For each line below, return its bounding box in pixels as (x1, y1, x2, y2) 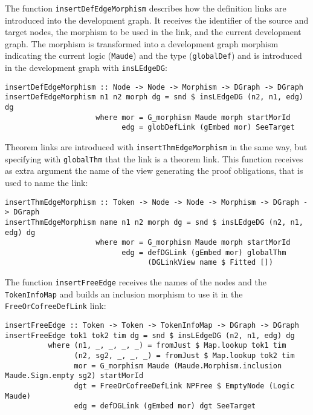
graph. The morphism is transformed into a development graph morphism (5, 37, 279, 50)
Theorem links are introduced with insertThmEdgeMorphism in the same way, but (5, 141, 308, 153)
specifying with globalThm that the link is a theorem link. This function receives (5, 152, 303, 165)
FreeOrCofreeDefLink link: (5, 299, 106, 312)
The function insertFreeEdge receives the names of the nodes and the (5, 276, 266, 288)
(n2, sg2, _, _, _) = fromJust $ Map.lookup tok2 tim (74, 351, 295, 360)
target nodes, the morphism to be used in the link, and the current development (5, 25, 302, 38)
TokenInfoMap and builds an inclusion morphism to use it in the (5, 287, 243, 300)
